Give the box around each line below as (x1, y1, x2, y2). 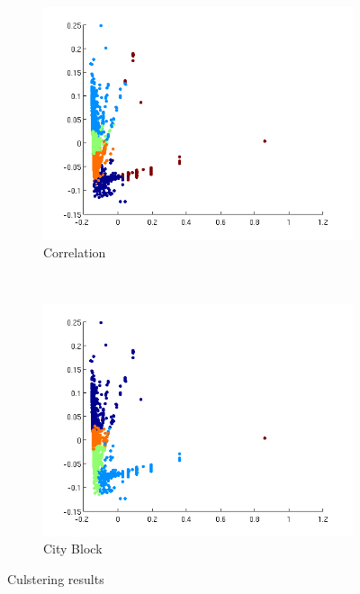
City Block (43, 539, 103, 558)
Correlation (43, 242, 106, 261)
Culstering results (7, 569, 104, 588)
